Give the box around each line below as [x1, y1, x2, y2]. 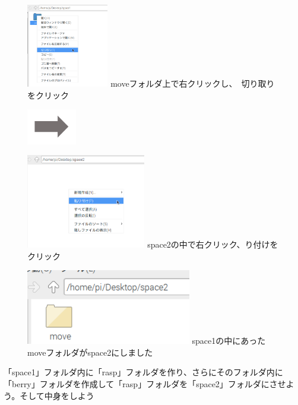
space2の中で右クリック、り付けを [147, 238, 278, 250]
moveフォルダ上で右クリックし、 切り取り [110, 77, 275, 90]
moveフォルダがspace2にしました [27, 346, 153, 358]
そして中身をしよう [20, 389, 94, 401]
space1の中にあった [192, 334, 266, 347]
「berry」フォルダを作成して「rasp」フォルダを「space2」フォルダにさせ [4, 377, 286, 390]
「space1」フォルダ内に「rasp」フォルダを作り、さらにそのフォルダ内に [4, 366, 283, 378]
